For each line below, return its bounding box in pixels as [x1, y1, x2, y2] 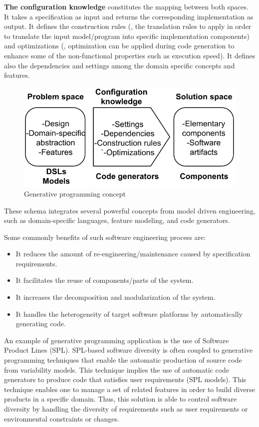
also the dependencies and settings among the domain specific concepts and [4, 60, 235, 70]
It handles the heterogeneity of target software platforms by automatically [15, 308, 243, 319]
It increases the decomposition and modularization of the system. [15, 292, 216, 302]
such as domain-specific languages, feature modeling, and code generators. [4, 215, 230, 225]
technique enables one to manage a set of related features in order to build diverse [4, 384, 255, 394]
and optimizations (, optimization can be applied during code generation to [4, 40, 235, 51]
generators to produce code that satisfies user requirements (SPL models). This [4, 374, 247, 385]
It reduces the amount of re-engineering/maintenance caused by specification [15, 248, 251, 259]
